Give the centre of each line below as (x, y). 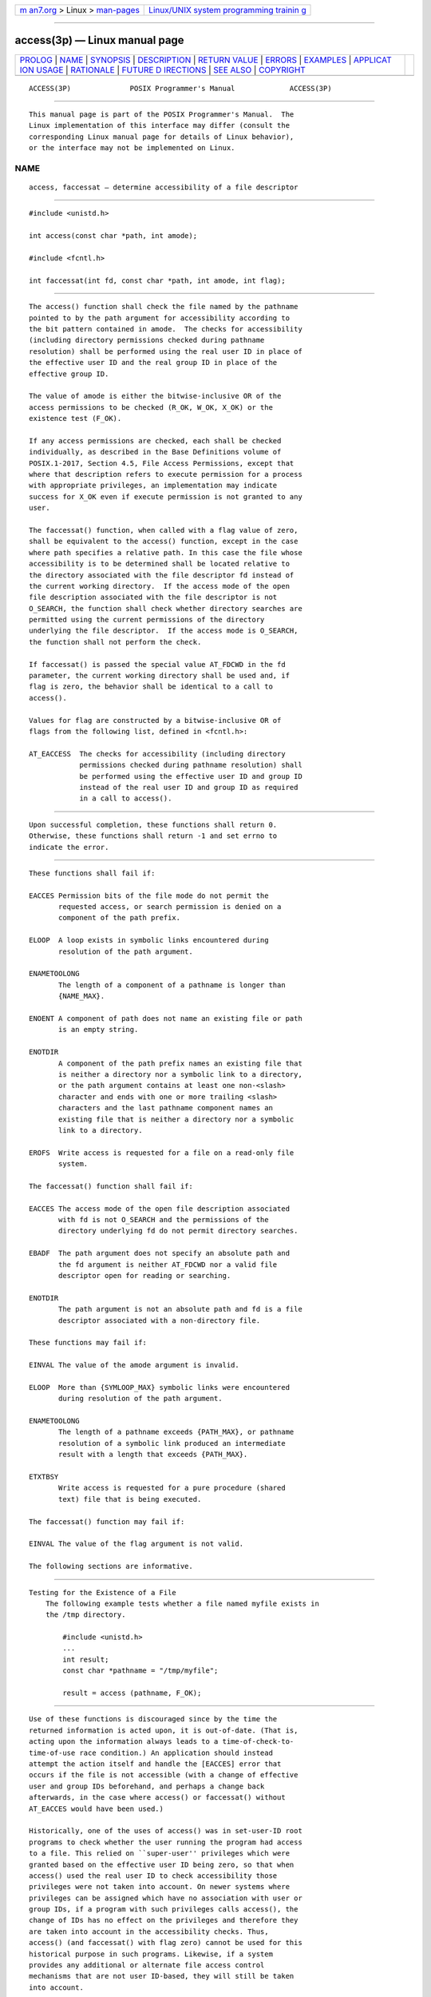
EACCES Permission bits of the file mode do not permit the (149, 895)
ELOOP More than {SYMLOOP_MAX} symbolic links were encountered (160, 1387)
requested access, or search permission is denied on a (170, 907)
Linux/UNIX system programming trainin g (227, 10)
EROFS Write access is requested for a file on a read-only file (162, 1153)
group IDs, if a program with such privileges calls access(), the (164, 1910)
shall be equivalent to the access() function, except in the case (164, 542)
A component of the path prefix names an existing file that (180, 1063)
